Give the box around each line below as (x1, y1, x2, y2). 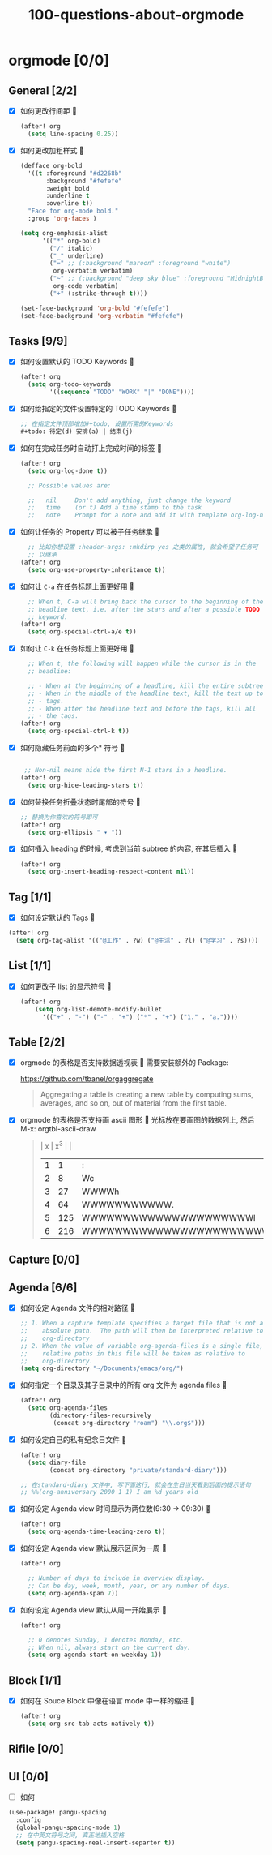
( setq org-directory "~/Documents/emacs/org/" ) (19, 1364, 184, 1372)
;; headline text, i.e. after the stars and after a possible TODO (28, 605, 261, 613)
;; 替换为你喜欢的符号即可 (19, 813, 99, 821)
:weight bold (45, 184, 90, 192)
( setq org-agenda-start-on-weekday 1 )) (28, 1651, 163, 1660)
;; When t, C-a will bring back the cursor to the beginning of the (28, 598, 264, 606)
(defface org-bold (19, 161, 83, 170)
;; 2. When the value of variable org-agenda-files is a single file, (19, 1342, 264, 1350)
